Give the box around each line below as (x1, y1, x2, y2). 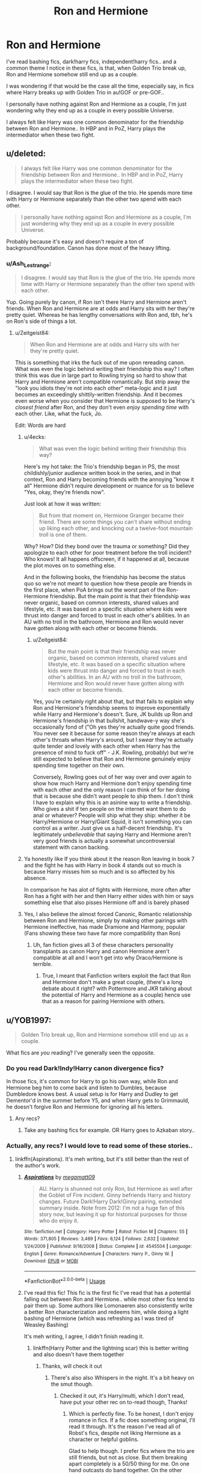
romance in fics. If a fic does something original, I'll (69, 1416, 195, 1424)
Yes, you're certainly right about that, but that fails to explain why (32, 698, 194, 705)
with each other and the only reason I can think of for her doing (32, 786, 190, 794)
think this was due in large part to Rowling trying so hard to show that (14, 372, 187, 379)
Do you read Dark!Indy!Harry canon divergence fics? (6, 1064, 164, 1072)
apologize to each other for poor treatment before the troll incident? (23, 549, 192, 557)
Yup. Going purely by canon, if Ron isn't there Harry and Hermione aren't (6, 299, 187, 306)
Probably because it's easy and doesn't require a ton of (6, 237, 144, 245)
